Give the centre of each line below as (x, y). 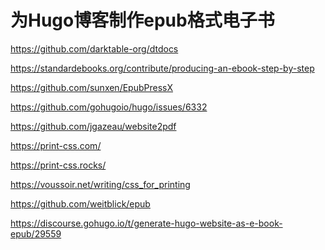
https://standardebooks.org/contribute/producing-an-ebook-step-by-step (162, 68)
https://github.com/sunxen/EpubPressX (91, 87)
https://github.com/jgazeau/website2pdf (93, 126)
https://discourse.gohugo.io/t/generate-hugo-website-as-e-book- (146, 223)
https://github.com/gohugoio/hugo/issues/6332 (109, 107)
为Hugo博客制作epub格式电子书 (142, 20)
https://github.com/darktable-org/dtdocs (94, 48)
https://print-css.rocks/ (58, 165)
